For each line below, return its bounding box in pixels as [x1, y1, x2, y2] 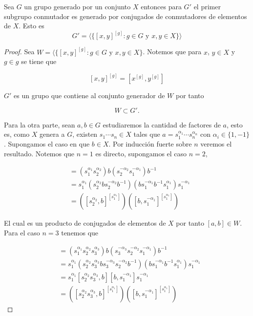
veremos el [200, 139, 232, 149]
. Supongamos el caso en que [4, 139, 90, 149]
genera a [40, 129, 65, 139]
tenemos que [61, 227, 99, 237]
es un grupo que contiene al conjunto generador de [14, 90, 165, 101]
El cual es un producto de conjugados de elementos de [4, 218, 166, 228]
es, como [4, 129, 30, 139]
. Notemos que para [143, 46, 202, 57]
